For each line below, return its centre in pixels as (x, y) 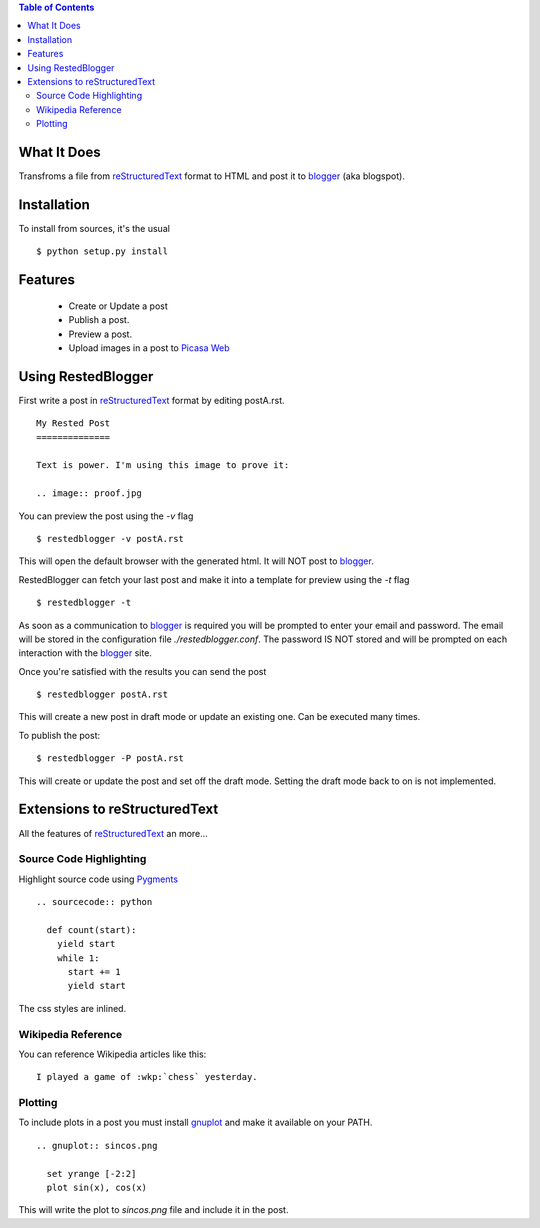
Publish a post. (99, 320)
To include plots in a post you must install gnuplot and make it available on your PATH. (195, 1122)
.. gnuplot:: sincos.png (97, 1145)
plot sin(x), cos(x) (97, 1188)
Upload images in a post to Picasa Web (149, 347)
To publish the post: (59, 735)
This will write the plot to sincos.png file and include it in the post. (153, 1210)
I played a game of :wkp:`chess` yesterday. (147, 1077)
